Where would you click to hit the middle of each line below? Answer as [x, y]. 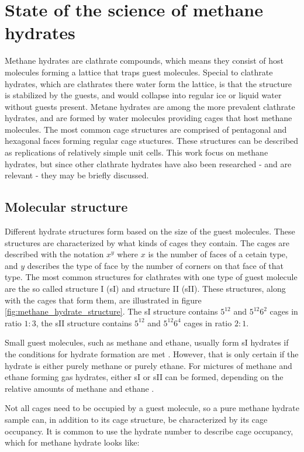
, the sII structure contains [84, 322]
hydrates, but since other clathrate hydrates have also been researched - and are [148, 163]
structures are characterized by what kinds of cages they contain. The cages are [147, 242]
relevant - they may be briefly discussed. [77, 175]
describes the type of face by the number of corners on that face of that [156, 265]
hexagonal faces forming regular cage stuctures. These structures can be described [152, 141]
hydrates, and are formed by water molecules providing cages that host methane [148, 118]
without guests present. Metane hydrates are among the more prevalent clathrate [150, 106]
